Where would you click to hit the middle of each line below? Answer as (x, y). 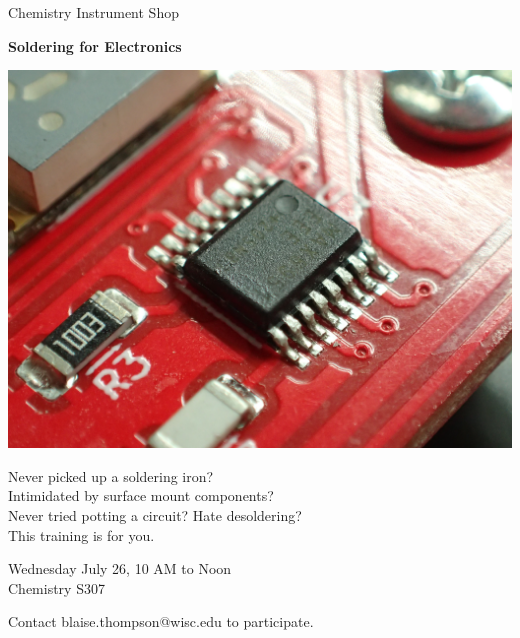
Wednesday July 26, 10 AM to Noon (120, 568)
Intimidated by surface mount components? (141, 495)
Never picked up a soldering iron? (111, 475)
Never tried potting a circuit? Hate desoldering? (155, 514)
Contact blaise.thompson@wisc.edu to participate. (161, 621)
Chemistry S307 (56, 587)
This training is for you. (81, 534)
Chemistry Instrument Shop (93, 12)
